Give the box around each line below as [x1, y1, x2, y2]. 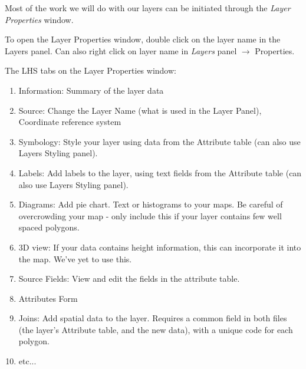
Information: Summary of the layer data [18, 84, 164, 96]
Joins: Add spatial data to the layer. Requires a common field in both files [18, 312, 287, 324]
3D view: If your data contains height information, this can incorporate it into [18, 240, 301, 253]
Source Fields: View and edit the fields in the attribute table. [18, 272, 240, 285]
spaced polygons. [18, 221, 80, 233]
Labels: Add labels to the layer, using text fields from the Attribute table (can [18, 166, 302, 179]
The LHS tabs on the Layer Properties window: [5, 64, 176, 77]
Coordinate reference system [18, 116, 121, 128]
